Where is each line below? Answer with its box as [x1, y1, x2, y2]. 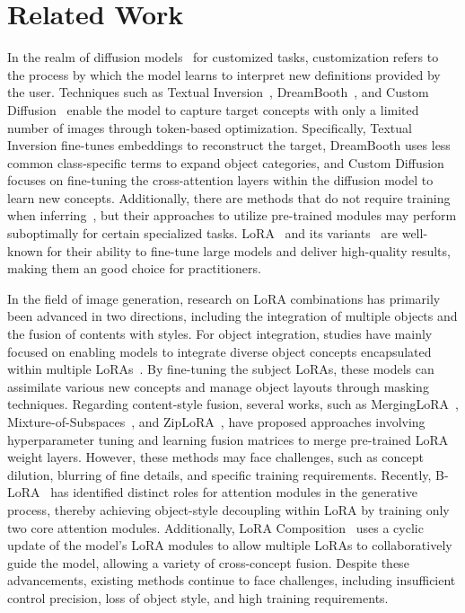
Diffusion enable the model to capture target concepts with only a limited [7, 100, 419, 119]
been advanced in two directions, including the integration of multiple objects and [7, 306, 458, 325]
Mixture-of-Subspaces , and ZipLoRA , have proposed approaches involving [7, 413, 426, 431]
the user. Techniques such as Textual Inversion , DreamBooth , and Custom [7, 83, 429, 102]
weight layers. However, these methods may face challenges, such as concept [7, 448, 424, 466]
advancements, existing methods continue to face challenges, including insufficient [7, 571, 456, 590]
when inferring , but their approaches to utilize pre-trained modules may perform [7, 206, 457, 225]
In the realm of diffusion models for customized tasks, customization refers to [7, 48, 439, 67]
